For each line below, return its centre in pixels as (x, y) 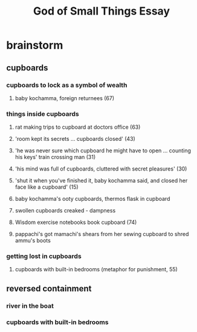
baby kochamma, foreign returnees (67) (65, 98)
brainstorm (35, 45)
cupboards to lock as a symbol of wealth (67, 85)
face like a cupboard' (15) (47, 187)
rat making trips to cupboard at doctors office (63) (78, 127)
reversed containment (49, 289)
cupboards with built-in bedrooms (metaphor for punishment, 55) (96, 269)
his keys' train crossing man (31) (55, 157)
